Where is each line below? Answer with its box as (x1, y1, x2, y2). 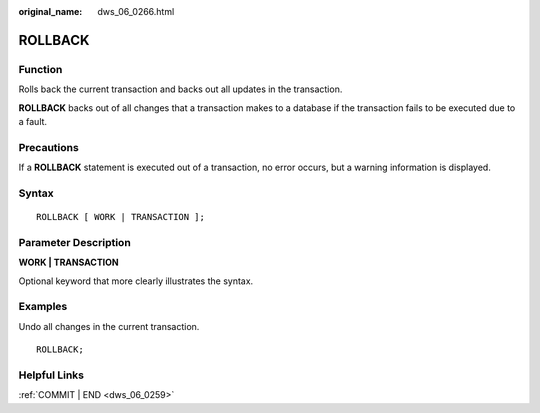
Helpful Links (18, 368, 85, 382)
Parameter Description (18, 235, 132, 249)
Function (18, 62, 63, 76)
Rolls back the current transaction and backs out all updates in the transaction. (18, 83, 343, 95)
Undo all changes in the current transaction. (18, 320, 200, 332)
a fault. (18, 115, 48, 127)
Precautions (18, 140, 79, 154)
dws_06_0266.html (97, 6, 175, 17)
